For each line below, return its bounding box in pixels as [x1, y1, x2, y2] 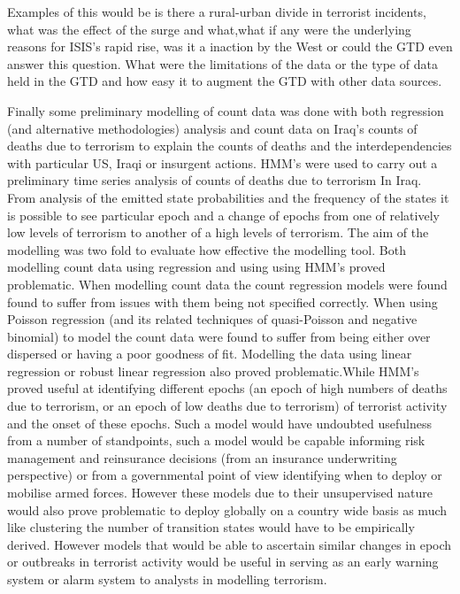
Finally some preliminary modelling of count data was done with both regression [7, 101, 444, 120]
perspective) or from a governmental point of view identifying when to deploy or [7, 466, 442, 484]
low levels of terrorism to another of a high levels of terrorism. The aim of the [7, 223, 429, 242]
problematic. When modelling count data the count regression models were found [7, 274, 448, 293]
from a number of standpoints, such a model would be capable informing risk [7, 431, 425, 450]
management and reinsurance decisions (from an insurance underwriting [7, 448, 397, 467]
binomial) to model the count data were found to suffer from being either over [7, 327, 431, 345]
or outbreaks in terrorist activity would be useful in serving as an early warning [7, 552, 439, 571]
